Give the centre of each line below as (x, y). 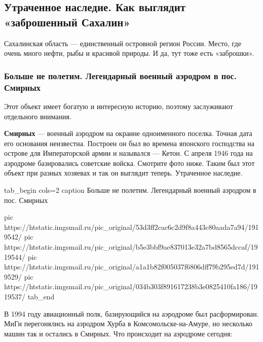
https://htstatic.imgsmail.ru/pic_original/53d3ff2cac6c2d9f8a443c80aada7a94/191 (131, 227)
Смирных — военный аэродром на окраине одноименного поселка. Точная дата (128, 133)
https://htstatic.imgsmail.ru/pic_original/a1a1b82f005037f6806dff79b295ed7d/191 (132, 267)
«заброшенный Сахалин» (67, 22)
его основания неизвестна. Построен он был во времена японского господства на (129, 143)
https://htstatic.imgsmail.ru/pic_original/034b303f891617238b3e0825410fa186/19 (131, 286)
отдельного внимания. (38, 116)
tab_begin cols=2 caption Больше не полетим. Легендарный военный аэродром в (130, 190)
